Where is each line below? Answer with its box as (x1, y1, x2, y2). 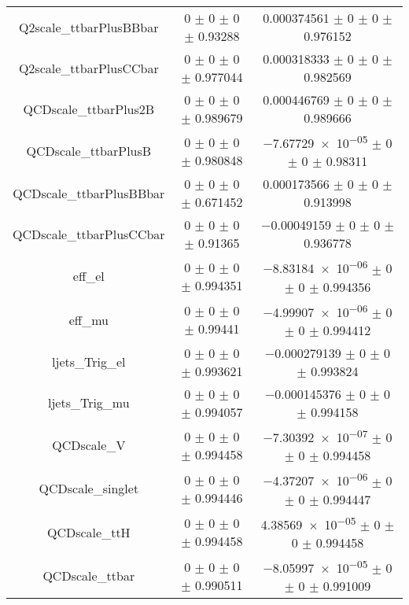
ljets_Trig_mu (47, 393, 130, 412)
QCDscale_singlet (39, 479, 139, 498)
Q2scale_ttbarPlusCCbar (18, 58, 159, 77)
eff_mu (68, 310, 109, 329)
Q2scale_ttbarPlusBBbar (19, 17, 159, 36)
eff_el (72, 267, 105, 286)
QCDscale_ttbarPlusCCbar (13, 224, 165, 243)
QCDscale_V (52, 436, 126, 455)
